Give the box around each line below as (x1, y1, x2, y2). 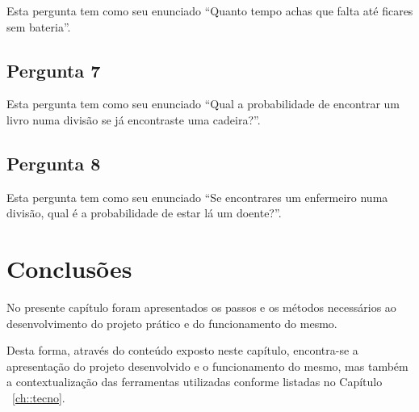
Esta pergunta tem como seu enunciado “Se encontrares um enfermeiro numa (6, 188, 388, 205)
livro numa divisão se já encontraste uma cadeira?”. (6, 111, 261, 128)
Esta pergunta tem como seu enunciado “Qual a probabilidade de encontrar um (6, 95, 400, 112)
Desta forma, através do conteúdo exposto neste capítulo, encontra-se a (6, 342, 358, 359)
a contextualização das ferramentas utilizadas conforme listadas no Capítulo (6, 373, 383, 390)
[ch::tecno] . (12, 389, 65, 406)
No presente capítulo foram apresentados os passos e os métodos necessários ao (6, 299, 396, 316)
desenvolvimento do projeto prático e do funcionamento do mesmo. (6, 314, 337, 331)
